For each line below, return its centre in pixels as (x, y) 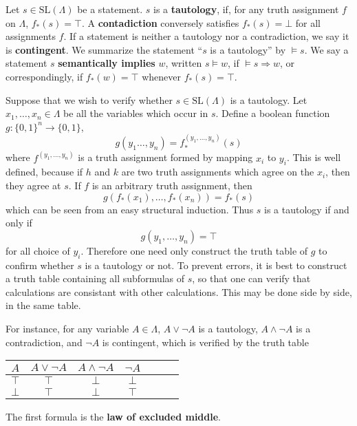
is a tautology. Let (269, 99)
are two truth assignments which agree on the (218, 172)
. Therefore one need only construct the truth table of (194, 250)
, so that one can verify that (251, 278)
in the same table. (43, 305)
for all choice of (38, 250)
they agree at (33, 185)
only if (19, 223)
